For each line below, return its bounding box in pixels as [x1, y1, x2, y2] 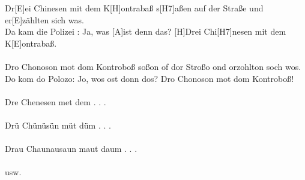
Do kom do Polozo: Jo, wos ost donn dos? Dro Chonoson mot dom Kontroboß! [5, 72, 294, 84]
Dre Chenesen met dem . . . [5, 95, 106, 108]
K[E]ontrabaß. [5, 36, 57, 49]
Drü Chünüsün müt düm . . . [5, 118, 111, 131]
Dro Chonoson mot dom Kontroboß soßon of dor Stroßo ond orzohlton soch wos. [5, 60, 301, 72]
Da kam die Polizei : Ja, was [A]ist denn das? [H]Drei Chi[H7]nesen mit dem [5, 25, 286, 38]
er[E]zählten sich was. [5, 13, 84, 26]
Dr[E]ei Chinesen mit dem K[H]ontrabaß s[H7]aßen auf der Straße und [5, 2, 264, 14]
